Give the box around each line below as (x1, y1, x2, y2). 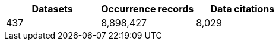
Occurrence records (101, 3, 194, 15)
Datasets (31, 3, 73, 15)
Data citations (210, 3, 275, 15)
